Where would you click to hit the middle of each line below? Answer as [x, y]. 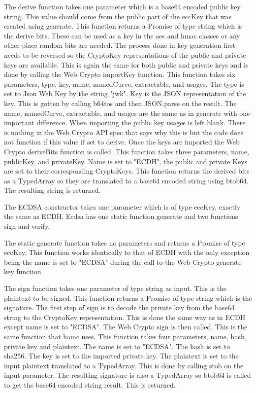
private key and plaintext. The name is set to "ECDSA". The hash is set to [117, 346]
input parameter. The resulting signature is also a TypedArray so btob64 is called [128, 375]
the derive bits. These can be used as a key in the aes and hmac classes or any [122, 35]
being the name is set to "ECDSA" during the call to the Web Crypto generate [123, 262]
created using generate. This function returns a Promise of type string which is [123, 26]
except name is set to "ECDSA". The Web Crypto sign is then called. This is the [126, 327]
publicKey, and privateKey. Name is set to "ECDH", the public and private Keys [126, 161]
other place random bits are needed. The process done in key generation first [120, 45]
